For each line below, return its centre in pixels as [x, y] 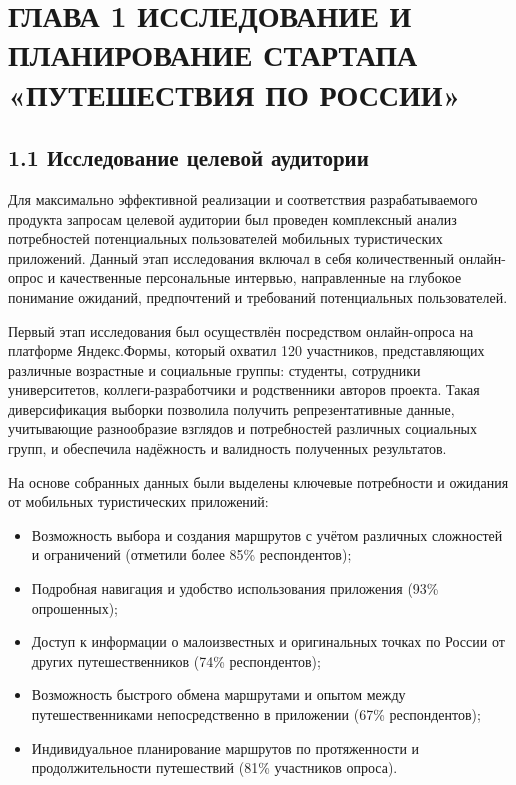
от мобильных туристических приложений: [138, 501]
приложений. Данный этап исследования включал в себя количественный [231, 257]
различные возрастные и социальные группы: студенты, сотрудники [214, 369]
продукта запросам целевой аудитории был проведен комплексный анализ [232, 218]
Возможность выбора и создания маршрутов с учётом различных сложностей [267, 534]
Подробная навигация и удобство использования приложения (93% [235, 588]
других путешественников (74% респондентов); [176, 660]
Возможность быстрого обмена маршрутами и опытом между [218, 694]
